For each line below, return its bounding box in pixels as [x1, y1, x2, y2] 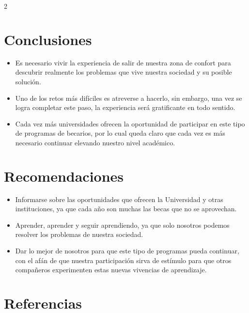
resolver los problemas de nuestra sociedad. [15, 229, 143, 239]
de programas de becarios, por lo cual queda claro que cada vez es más [15, 128, 225, 138]
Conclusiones [4, 29, 92, 49]
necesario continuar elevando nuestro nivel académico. [15, 137, 175, 147]
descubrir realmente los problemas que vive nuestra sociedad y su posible [15, 67, 232, 77]
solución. [15, 76, 41, 86]
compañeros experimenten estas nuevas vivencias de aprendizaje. [15, 265, 207, 275]
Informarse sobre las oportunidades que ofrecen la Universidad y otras [15, 194, 223, 204]
